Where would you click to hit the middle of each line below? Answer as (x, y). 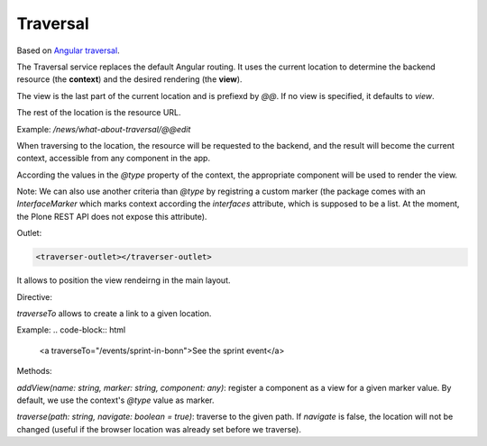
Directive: (35, 296)
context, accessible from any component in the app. (114, 159)
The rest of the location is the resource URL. (99, 113)
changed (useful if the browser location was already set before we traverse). (159, 429)
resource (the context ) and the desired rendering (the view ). (129, 79)
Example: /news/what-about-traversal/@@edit (104, 129)
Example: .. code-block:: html (71, 330)
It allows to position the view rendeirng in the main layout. (124, 280)
